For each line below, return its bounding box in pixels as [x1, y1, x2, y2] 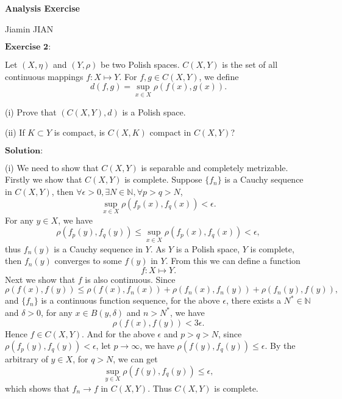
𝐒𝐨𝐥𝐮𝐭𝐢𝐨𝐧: [5, 146, 43, 155]
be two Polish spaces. [101, 58, 180, 71]
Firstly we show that [5, 173, 82, 186]
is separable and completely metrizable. [141, 161, 288, 174]
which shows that [5, 381, 69, 394]
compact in [149, 126, 191, 139]
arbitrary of [5, 353, 48, 365]
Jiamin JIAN [5, 22, 54, 35]
